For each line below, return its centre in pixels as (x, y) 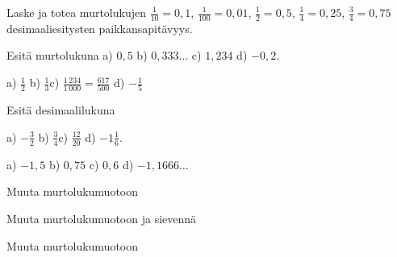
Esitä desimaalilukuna (61, 110)
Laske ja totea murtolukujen (76, 12)
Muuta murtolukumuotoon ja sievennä (102, 218)
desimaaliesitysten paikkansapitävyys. (100, 28)
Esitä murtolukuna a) (60, 55)
